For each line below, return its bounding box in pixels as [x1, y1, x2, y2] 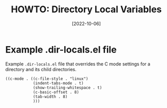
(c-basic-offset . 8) [32, 90, 80, 95]
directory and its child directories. [5, 66, 77, 72]
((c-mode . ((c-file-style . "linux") [5, 76, 88, 81]
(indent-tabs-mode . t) [32, 80, 84, 85]
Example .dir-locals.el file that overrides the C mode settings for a [5, 60, 151, 67]
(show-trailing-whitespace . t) [32, 85, 102, 90]
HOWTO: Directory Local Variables [11, 4, 162, 15]
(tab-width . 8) [32, 94, 68, 99]
